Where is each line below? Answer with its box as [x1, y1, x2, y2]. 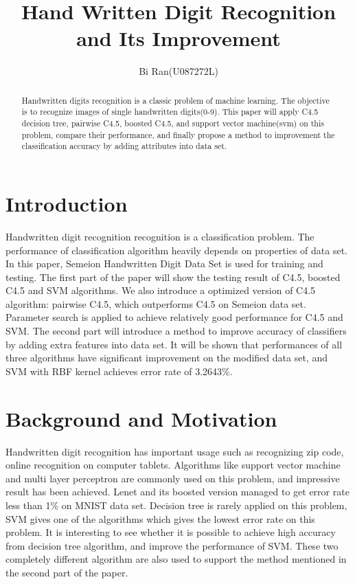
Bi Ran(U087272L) [139, 64, 218, 78]
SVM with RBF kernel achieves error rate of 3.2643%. [5, 363, 233, 378]
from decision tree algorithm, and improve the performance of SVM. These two [5, 538, 339, 552]
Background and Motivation [5, 404, 277, 432]
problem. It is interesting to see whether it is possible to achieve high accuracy [5, 525, 336, 539]
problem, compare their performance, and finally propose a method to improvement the [21, 128, 335, 140]
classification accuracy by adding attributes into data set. [21, 140, 227, 152]
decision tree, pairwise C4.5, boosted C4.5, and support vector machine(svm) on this [21, 117, 324, 129]
